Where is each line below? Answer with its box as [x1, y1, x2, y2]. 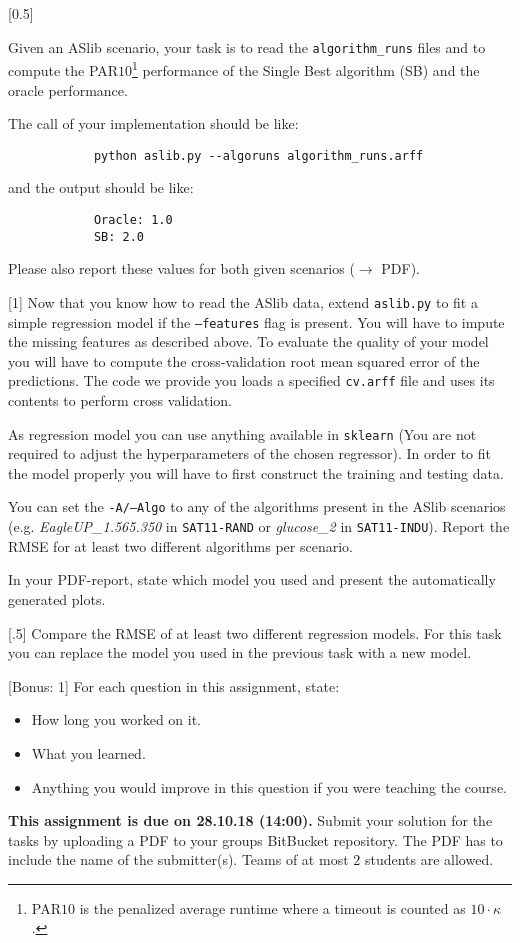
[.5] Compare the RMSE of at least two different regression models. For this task [8, 622, 502, 643]
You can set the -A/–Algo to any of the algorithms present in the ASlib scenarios [8, 496, 506, 517]
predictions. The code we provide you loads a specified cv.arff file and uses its [8, 370, 495, 391]
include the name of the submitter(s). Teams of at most [8, 849, 349, 870]
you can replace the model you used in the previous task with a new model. [8, 642, 472, 663]
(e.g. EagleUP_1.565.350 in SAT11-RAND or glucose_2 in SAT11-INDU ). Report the [8, 516, 510, 537]
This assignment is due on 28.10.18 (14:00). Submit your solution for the [8, 810, 493, 831]
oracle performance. [8, 79, 128, 100]
